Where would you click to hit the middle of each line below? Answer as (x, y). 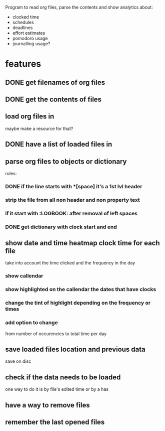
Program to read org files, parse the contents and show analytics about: (79, 7)
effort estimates (29, 33)
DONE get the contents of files (53, 99)
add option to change (32, 323)
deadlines (22, 28)
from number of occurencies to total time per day (56, 334)
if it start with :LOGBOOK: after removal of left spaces (71, 213)
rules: (11, 173)
